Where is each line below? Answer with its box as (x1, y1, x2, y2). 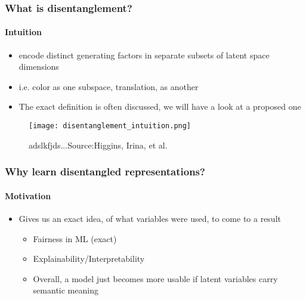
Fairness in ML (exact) (33, 232, 117, 245)
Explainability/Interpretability (33, 252, 145, 265)
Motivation (5, 189, 51, 202)
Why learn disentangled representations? (5, 164, 205, 179)
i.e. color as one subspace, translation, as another (18, 80, 199, 92)
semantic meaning (33, 284, 98, 296)
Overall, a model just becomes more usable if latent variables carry (33, 272, 278, 284)
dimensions (18, 60, 59, 73)
